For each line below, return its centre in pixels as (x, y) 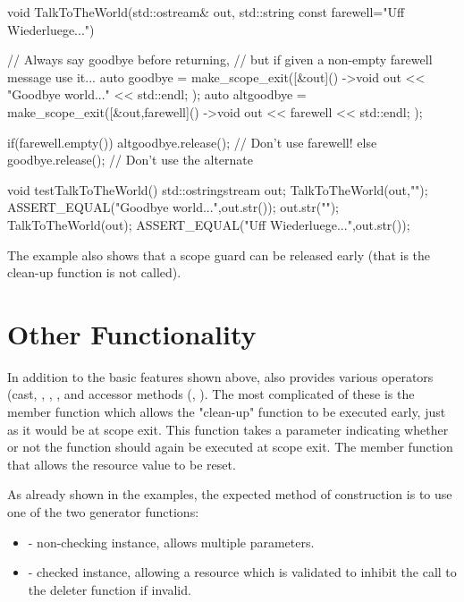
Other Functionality (132, 333)
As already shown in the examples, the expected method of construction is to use (230, 494)
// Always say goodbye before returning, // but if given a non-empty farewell (220, 59)
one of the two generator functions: (103, 512)
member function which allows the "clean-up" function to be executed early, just (227, 412)
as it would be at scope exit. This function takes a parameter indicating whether (228, 429)
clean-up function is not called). (94, 272)
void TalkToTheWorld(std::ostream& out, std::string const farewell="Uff (206, 12)
